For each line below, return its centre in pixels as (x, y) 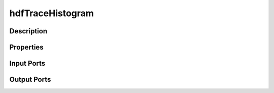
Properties (26, 47)
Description (28, 31)
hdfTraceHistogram (52, 13)
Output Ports (30, 80)
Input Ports (27, 63)
